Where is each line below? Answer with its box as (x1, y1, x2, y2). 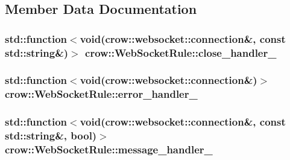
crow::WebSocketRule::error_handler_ (5, 86, 198, 101)
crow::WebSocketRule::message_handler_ (5, 142, 213, 157)
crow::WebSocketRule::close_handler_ (85, 45, 277, 60)
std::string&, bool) (5, 128, 97, 143)
